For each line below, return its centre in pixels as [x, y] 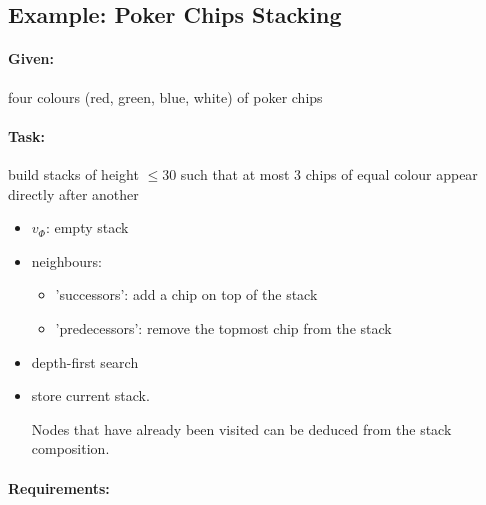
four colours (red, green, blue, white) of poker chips [165, 96]
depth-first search [85, 361]
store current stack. [90, 395]
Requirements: [59, 487]
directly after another [73, 193]
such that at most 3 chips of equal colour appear [329, 173]
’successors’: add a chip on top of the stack [186, 294]
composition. [70, 448]
